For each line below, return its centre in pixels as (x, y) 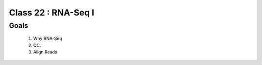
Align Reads (45, 52)
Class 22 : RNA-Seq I (52, 13)
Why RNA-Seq (48, 39)
